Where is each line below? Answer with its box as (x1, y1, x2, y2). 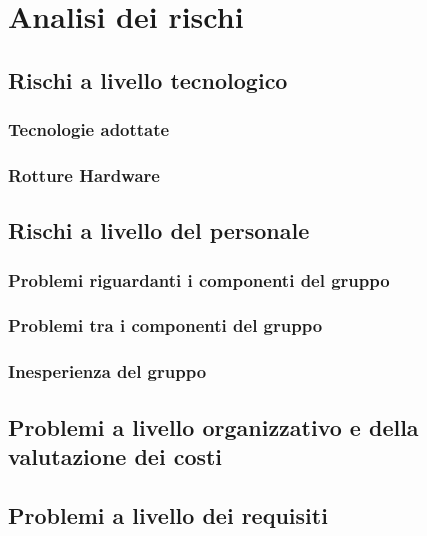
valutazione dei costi (8, 440, 223, 471)
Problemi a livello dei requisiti (8, 499, 328, 530)
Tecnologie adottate (8, 117, 170, 142)
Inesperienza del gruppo (8, 359, 207, 384)
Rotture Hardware (8, 162, 160, 187)
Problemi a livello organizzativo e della (8, 411, 419, 442)
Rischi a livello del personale (8, 215, 310, 246)
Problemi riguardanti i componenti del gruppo (8, 267, 390, 292)
